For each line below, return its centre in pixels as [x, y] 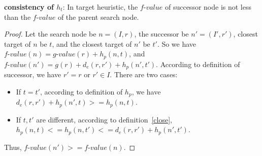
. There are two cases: [144, 74]
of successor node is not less [208, 7]
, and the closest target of [92, 43]
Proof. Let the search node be [50, 34]
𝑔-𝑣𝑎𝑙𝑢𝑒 [64, 55]
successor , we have [33, 74]
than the [18, 17]
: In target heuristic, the [100, 7]
